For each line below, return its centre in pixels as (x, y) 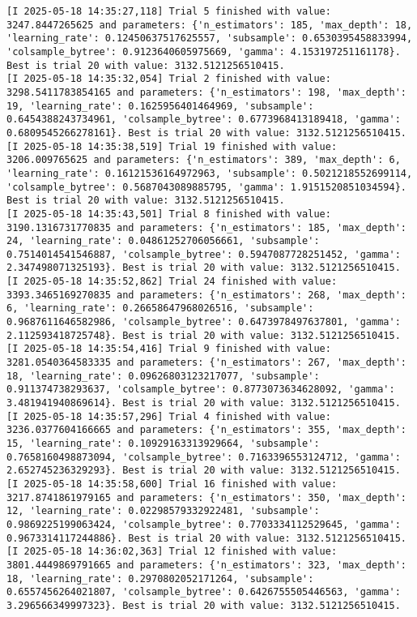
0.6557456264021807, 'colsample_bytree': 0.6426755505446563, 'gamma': (204, 592)
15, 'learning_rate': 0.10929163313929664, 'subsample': (163, 443)
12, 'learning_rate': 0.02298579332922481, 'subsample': (163, 511)
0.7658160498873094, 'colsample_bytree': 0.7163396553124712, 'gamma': (204, 457)
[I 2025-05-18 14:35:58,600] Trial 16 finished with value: (172, 484)
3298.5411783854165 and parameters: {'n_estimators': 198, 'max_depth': (206, 92)
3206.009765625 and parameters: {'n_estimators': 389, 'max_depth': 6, (204, 160)
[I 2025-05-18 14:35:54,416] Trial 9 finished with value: (169, 349)
